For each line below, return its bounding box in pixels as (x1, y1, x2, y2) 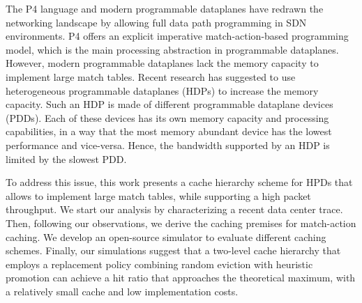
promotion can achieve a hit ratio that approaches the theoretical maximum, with (6, 270, 356, 285)
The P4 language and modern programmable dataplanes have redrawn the (6, 1, 324, 15)
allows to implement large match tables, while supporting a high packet (6, 188, 311, 203)
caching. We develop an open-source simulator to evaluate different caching (6, 229, 326, 244)
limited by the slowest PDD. (6, 151, 127, 166)
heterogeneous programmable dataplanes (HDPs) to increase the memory (6, 83, 319, 98)
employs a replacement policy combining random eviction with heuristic (6, 256, 313, 271)
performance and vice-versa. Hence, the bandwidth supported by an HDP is (6, 137, 330, 152)
